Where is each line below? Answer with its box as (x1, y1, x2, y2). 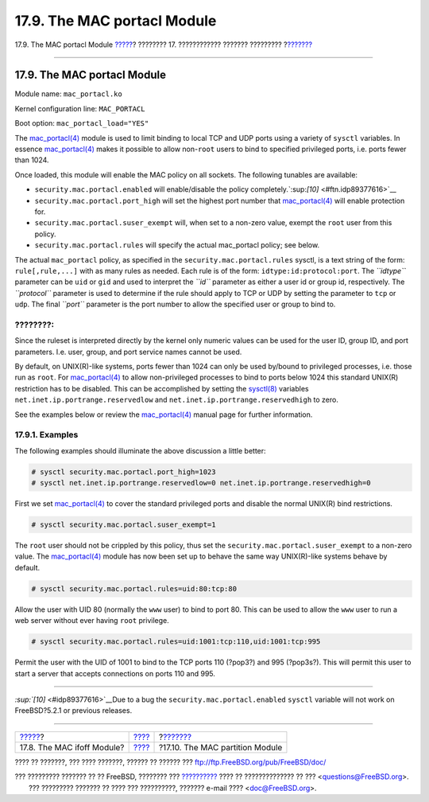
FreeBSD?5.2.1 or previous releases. (14, 706, 133, 715)
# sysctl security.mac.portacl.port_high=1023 (31, 467, 216, 477)
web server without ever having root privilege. (14, 616, 170, 625)
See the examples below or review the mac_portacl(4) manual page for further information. (14, 410, 313, 419)
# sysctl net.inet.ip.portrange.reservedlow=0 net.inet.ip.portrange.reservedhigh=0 (31, 478, 371, 488)
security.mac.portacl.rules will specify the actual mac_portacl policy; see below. (34, 240, 320, 250)
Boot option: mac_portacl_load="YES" (14, 119, 149, 128)
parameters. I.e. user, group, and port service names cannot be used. (14, 347, 242, 356)
